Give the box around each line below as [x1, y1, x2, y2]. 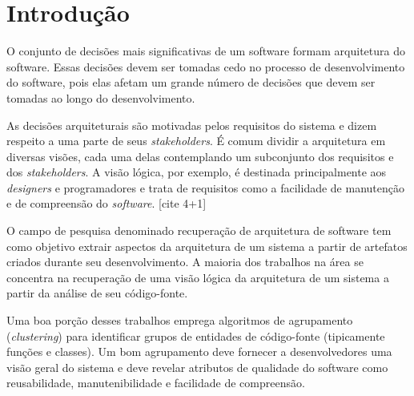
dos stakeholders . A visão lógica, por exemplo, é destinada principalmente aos [6, 164, 387, 180]
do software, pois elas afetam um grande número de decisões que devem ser [6, 74, 376, 91]
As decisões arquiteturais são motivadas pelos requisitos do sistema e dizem [6, 116, 377, 133]
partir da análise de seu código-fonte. [6, 285, 188, 301]
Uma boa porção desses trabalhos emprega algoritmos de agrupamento [6, 312, 353, 329]
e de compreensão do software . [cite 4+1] [6, 195, 207, 212]
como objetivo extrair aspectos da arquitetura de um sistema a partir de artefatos [6, 237, 408, 254]
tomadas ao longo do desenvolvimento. [6, 89, 195, 106]
